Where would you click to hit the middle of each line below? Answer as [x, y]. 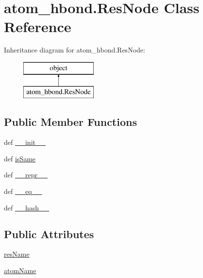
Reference [38, 26]
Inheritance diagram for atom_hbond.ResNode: [75, 50]
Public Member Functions [70, 122]
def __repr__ [26, 175]
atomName [20, 270]
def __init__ [25, 142]
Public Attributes [49, 234]
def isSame [20, 158]
